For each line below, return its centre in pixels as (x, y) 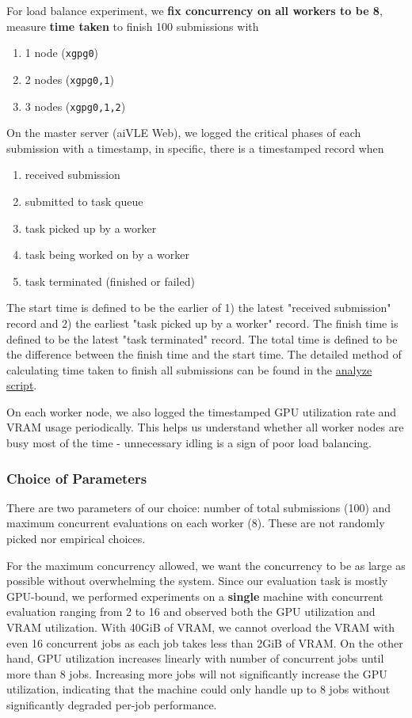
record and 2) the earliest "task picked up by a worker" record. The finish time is (202, 323)
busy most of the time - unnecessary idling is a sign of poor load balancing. (189, 443)
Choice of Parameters (77, 478)
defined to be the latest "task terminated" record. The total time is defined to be (202, 338)
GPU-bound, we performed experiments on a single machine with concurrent (195, 596)
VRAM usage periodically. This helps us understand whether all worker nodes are (205, 427)
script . (22, 385)
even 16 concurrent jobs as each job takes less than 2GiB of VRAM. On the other (205, 642)
